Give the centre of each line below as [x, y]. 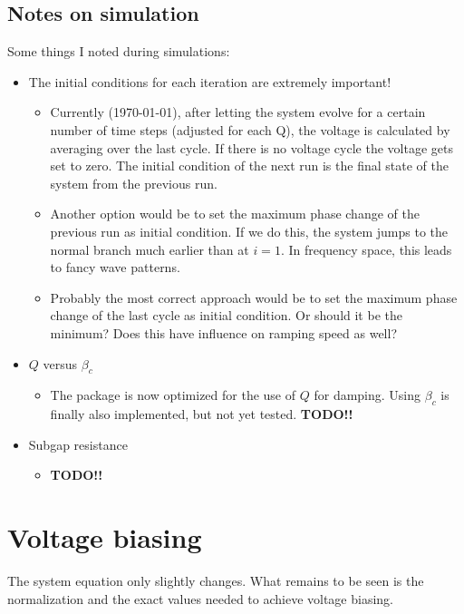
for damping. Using [367, 395]
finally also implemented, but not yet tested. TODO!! [202, 414]
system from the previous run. [134, 183]
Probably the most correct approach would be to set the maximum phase [254, 297]
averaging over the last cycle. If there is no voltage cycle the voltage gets [251, 147]
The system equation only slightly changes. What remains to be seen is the [216, 581]
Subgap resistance [78, 444]
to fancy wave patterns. [115, 267]
